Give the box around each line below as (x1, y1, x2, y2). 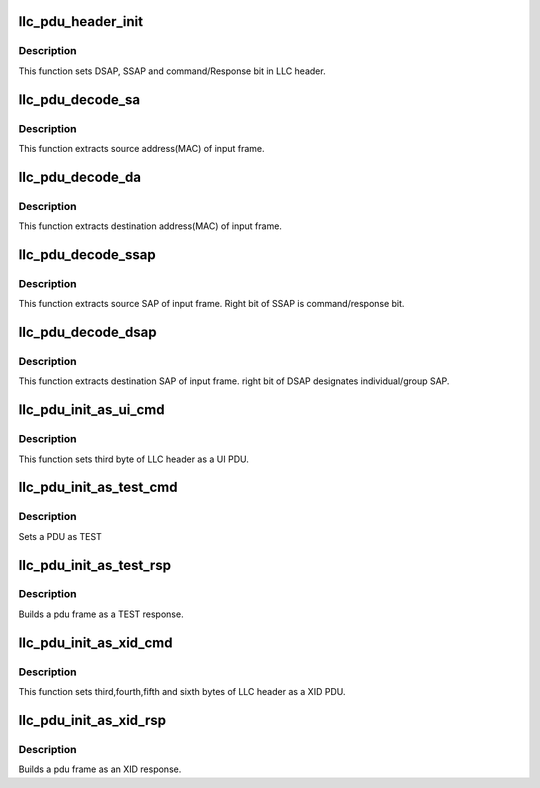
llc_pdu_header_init (18, 13, 144, 30)
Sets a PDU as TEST (18, 530, 102, 542)
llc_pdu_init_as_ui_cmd (18, 401, 165, 419)
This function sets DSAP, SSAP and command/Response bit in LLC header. (18, 65, 326, 77)
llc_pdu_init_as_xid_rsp (18, 711, 167, 729)
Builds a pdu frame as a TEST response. (18, 608, 184, 620)
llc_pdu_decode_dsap (18, 324, 157, 341)
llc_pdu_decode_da (18, 168, 142, 185)
